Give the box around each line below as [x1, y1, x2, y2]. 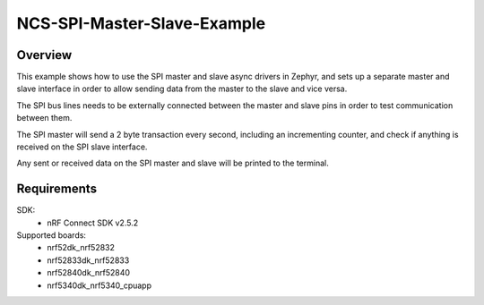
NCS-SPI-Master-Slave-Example [16, 13, 266, 33]
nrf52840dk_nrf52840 [47, 267, 130, 278]
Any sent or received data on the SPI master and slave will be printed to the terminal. [16, 157, 329, 169]
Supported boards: [16, 230, 87, 241]
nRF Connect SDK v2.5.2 [47, 217, 139, 228]
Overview [16, 47, 73, 63]
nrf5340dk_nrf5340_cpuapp [47, 280, 152, 291]
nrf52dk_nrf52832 [47, 242, 116, 253]
